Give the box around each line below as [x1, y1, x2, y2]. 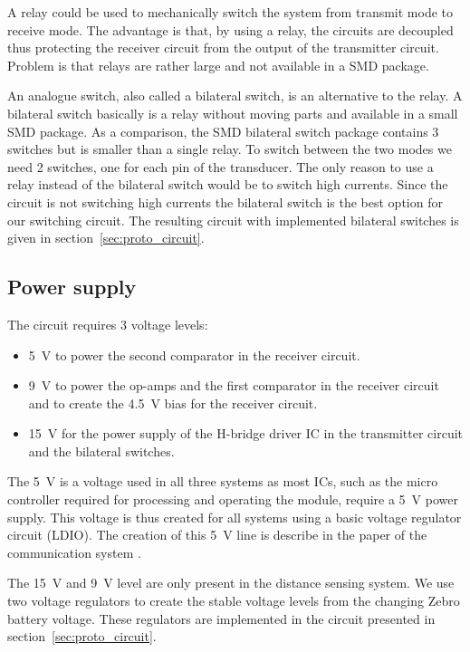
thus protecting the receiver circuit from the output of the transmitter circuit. [7, 38, 439, 57]
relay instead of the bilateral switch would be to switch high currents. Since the [7, 175, 448, 194]
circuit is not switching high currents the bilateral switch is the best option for [7, 192, 443, 211]
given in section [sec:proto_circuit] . [7, 228, 205, 247]
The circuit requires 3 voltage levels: [7, 314, 208, 333]
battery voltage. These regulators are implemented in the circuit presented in [7, 609, 436, 628]
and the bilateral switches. [28, 441, 175, 460]
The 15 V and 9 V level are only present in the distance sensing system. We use [7, 573, 455, 592]
